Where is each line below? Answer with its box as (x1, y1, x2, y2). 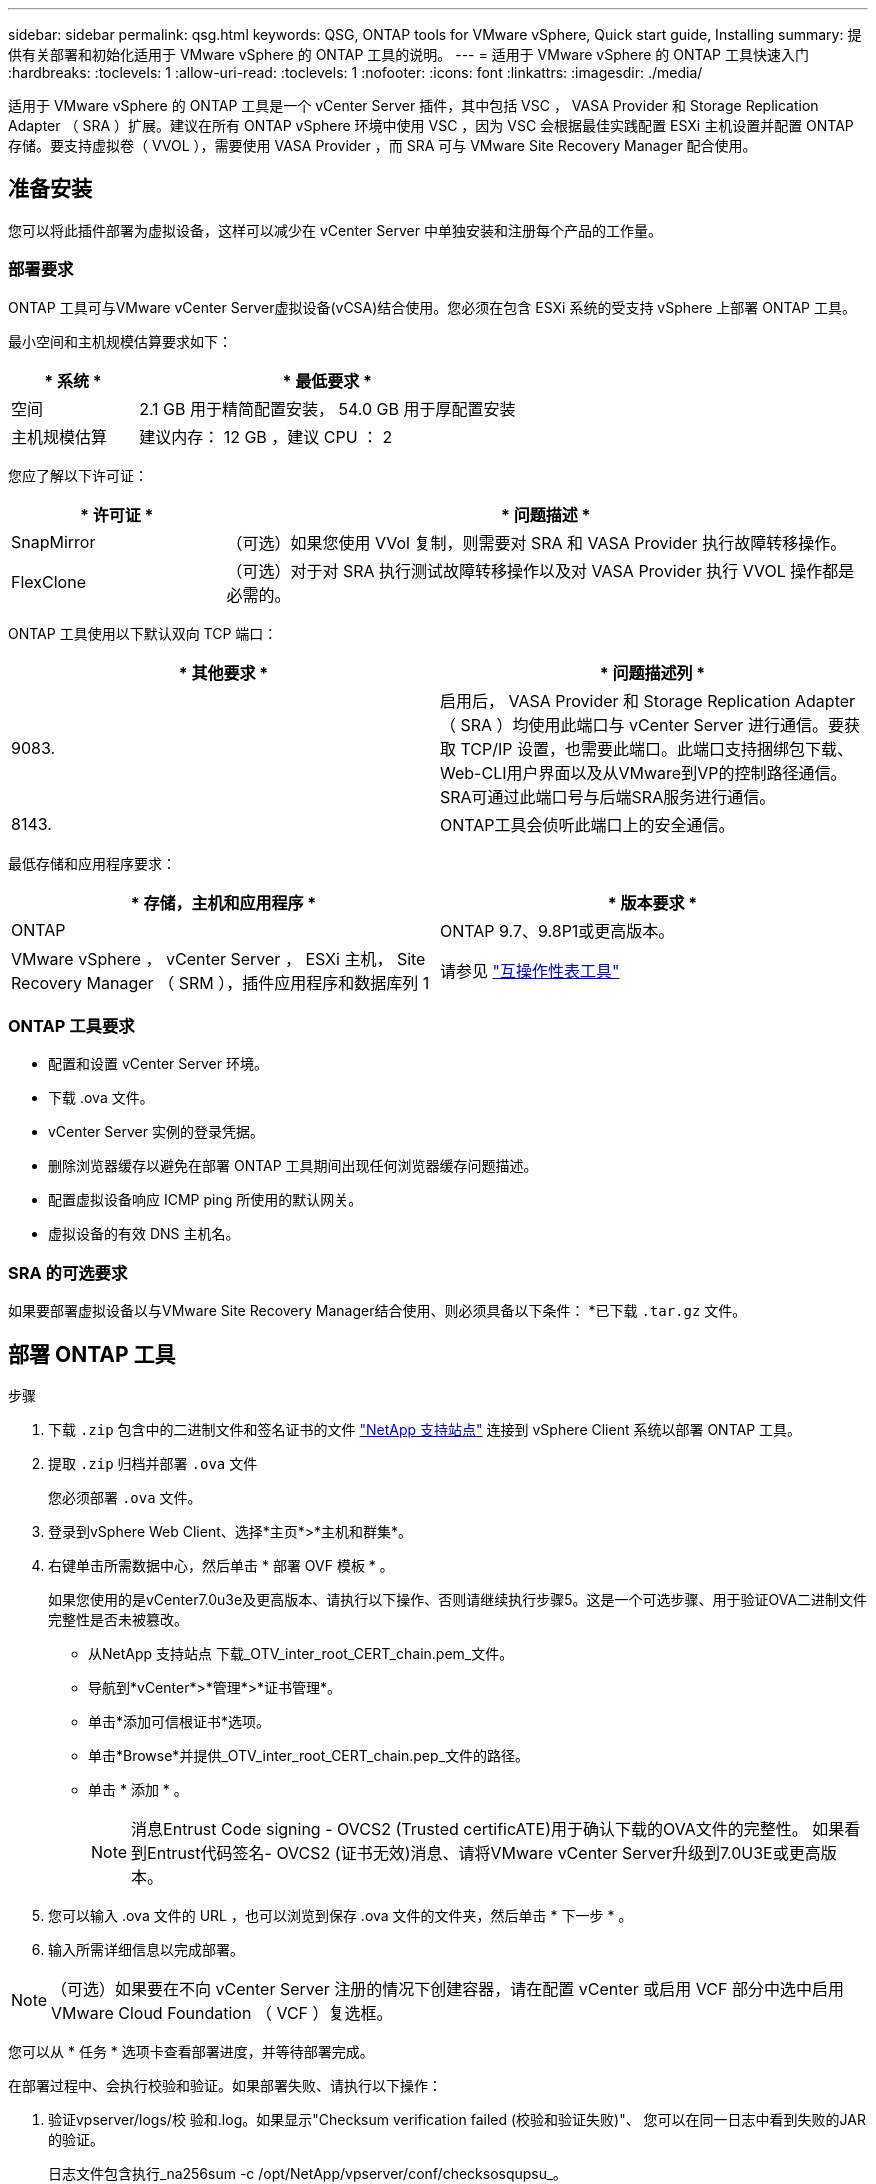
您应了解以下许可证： (8, 466, 148, 484)
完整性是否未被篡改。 (48, 1610, 188, 1628)
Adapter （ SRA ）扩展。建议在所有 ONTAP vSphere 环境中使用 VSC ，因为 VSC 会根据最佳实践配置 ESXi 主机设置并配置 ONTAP (8, 117, 854, 134)
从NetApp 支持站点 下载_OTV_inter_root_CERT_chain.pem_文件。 (88, 1644, 514, 1662)
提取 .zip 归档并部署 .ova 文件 (48, 1454, 258, 1472)
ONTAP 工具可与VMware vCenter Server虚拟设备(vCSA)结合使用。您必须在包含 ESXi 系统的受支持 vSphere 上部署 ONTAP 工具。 (8, 298, 856, 316)
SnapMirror (11, 531, 96, 552)
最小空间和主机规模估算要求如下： (8, 332, 232, 350)
